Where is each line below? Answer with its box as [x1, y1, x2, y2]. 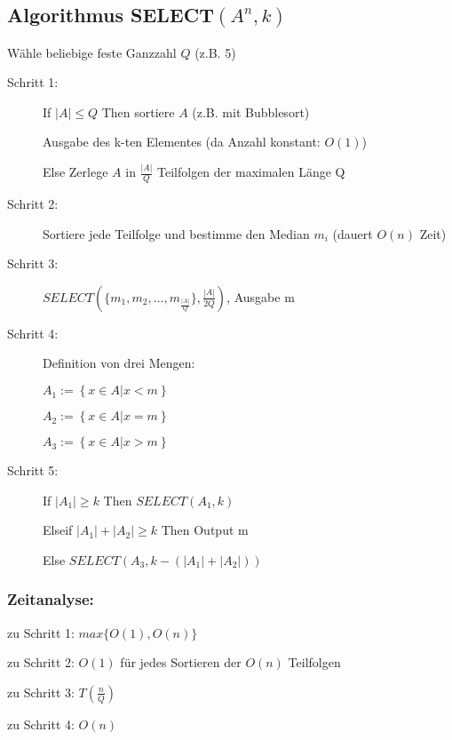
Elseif [43, 521, 73, 539]
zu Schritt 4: [7, 714, 75, 733]
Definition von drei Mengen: [43, 354, 195, 372]
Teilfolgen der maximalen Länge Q [157, 163, 345, 181]
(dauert [332, 224, 373, 243]
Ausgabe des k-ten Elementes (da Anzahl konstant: [43, 132, 321, 151]
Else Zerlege [43, 163, 108, 181]
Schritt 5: [7, 461, 59, 480]
